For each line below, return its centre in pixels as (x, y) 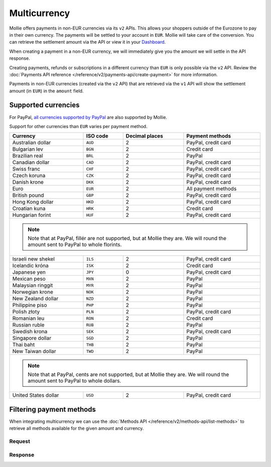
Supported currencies (44, 105)
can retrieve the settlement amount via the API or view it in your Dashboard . (88, 42)
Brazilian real (28, 156)
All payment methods (212, 189)
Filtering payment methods (53, 409)
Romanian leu (28, 318)
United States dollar (36, 395)
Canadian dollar (31, 162)
